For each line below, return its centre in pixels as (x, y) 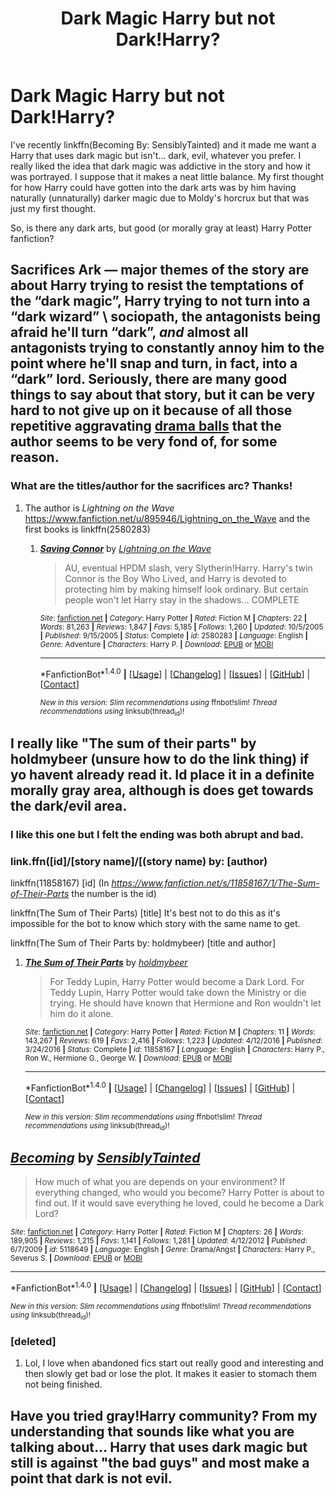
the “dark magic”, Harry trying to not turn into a (160, 301)
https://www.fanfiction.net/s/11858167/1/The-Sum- (215, 883)
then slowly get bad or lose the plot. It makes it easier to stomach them (171, 1374)
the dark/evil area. (69, 806)
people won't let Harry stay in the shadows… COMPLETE (182, 599)
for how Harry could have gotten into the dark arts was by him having (153, 187)
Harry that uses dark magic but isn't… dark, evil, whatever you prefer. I (156, 155)
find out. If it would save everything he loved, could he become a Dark (179, 1203)
